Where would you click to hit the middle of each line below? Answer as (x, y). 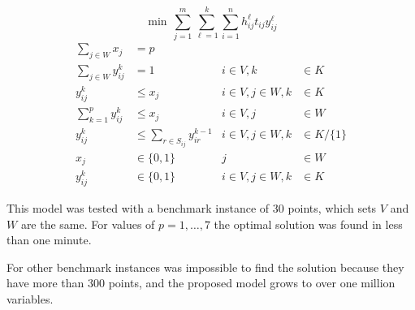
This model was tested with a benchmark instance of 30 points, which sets (192, 208)
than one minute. (49, 240)
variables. (30, 299)
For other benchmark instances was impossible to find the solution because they (205, 267)
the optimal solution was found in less (308, 224)
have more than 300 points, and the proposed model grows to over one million (201, 283)
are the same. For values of (88, 224)
